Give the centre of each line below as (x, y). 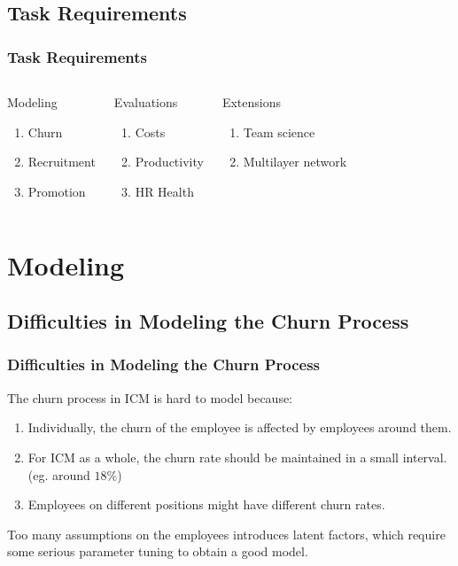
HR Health (164, 191)
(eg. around (59, 474)
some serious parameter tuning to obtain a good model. (158, 551)
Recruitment (62, 162)
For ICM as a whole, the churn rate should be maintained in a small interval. (237, 457)
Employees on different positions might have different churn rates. (206, 504)
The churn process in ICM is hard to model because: (150, 397)
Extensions (252, 102)
